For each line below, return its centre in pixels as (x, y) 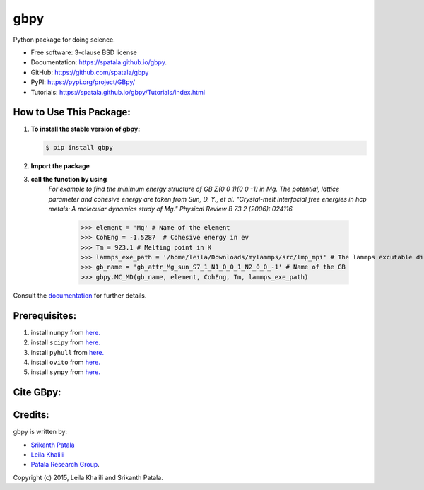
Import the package (60, 166)
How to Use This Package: (72, 112)
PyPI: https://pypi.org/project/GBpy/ (83, 82)
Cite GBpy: (37, 392)
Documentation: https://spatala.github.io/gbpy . (99, 62)
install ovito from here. (65, 362)
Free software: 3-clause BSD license (84, 52)
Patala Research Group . (65, 465)
